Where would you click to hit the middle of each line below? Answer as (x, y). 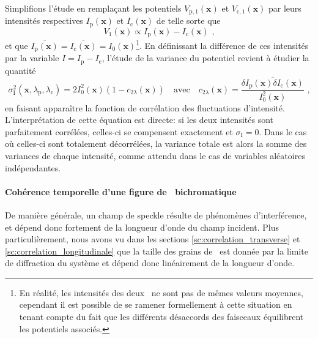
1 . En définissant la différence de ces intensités (222, 45)
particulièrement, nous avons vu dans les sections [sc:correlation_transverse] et (153, 239)
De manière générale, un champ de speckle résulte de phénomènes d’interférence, (156, 214)
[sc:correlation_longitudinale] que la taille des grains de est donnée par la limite (157, 251)
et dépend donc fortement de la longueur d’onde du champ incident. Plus (142, 227)
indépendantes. (33, 167)
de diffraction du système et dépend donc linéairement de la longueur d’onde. (150, 263)
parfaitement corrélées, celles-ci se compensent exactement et (119, 131)
